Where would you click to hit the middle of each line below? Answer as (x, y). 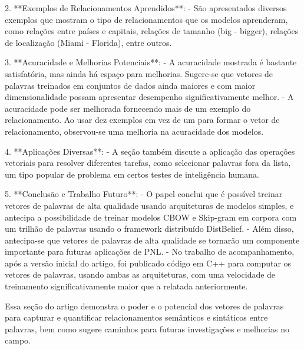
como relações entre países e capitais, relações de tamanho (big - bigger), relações (152, 31)
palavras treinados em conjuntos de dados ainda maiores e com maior (130, 85)
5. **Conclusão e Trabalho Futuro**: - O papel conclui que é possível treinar (144, 194)
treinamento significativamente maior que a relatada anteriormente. (126, 286)
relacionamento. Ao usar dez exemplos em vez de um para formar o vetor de (142, 120)
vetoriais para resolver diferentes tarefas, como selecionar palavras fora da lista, (148, 163)
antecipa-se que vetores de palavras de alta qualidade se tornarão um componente (152, 240)
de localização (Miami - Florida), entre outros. (88, 42)
